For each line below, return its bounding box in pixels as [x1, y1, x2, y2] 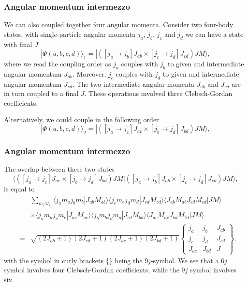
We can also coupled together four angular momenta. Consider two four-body [4, 19, 233, 30]
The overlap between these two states [4, 164, 115, 174]
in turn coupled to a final [4, 88, 79, 98]
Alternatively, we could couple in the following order [4, 114, 159, 124]
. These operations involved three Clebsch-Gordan [84, 88, 233, 98]
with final [4, 39, 32, 49]
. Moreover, [73, 69, 106, 79]
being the [115, 255, 143, 265]
